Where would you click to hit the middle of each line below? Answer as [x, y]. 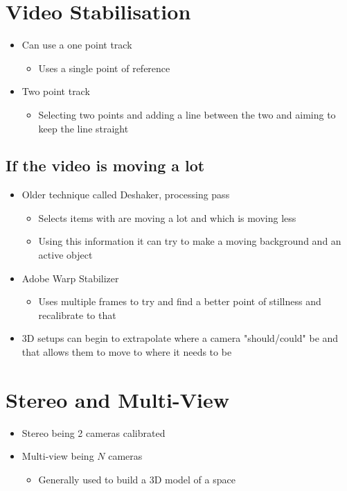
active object [65, 255]
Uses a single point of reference [104, 68]
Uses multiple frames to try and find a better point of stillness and [180, 301]
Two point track [56, 91]
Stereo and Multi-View [118, 399]
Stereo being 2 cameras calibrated [94, 432]
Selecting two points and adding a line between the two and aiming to [187, 114]
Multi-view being [58, 456]
